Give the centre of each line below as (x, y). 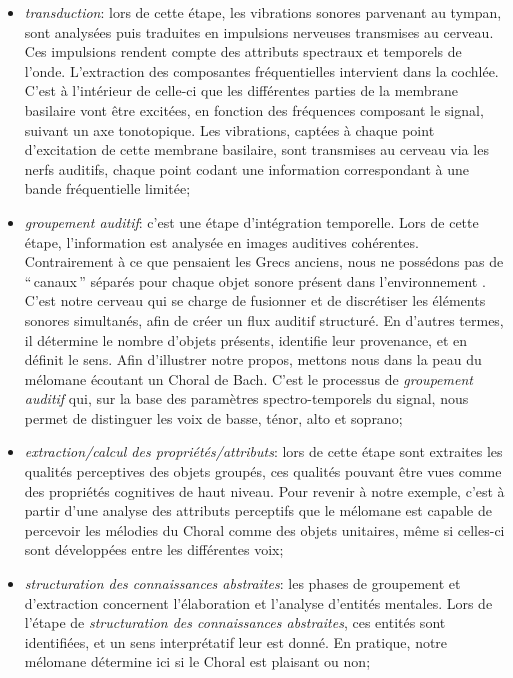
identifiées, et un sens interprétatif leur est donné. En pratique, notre (236, 641)
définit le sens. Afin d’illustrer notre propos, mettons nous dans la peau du (253, 359)
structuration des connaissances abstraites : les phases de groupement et (242, 583)
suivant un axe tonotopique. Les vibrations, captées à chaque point (229, 129)
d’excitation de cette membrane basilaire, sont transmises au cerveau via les (256, 149)
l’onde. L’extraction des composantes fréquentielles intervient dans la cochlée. (261, 70)
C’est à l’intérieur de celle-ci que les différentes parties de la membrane (241, 90)
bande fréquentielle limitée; (107, 188)
